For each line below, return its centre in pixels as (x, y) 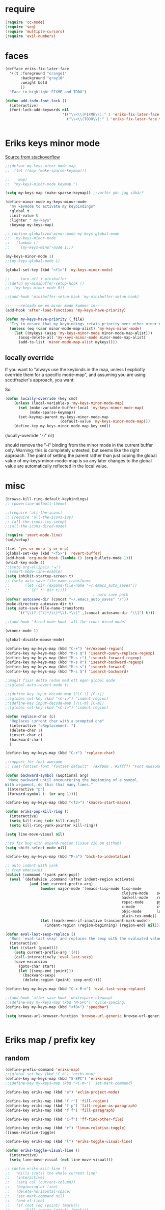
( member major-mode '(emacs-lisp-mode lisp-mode (91, 889)
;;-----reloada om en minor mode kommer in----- (56, 306)
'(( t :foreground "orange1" (38, 74)
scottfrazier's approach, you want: (40, 380)
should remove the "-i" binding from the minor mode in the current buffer (79, 445)
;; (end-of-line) (25, 1201)
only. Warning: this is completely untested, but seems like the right (72, 451)
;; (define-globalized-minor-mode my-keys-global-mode (62, 234)
